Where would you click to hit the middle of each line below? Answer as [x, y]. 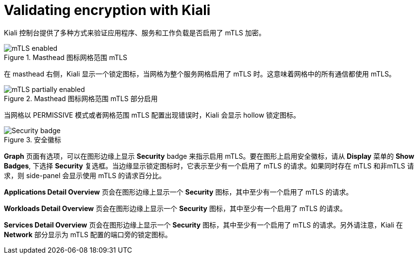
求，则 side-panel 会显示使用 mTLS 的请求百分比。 [85, 175]
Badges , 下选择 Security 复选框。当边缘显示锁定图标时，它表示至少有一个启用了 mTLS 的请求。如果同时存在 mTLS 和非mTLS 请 [209, 166]
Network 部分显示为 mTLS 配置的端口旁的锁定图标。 [88, 234]
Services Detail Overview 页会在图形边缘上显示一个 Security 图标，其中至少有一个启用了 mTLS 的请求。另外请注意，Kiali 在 [203, 225]
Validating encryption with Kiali [107, 10]
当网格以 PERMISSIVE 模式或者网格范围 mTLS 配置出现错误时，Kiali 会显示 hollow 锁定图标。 [152, 115]
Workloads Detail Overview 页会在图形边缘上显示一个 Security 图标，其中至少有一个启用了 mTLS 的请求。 [176, 208]
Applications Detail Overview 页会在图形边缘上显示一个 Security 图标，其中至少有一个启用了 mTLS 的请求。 [178, 192]
